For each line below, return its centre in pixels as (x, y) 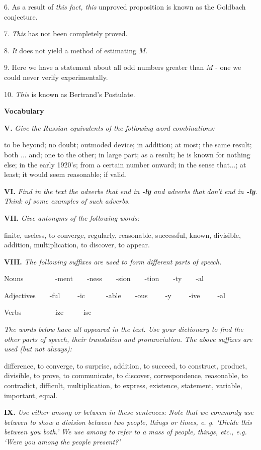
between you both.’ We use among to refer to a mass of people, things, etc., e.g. (125, 432)
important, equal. (31, 395)
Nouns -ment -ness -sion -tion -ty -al (104, 278)
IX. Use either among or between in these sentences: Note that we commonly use (129, 412)
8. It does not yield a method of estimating (70, 50)
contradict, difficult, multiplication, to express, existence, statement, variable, (123, 385)
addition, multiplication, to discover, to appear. (77, 245)
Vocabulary (24, 111)
